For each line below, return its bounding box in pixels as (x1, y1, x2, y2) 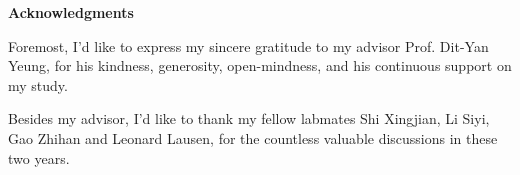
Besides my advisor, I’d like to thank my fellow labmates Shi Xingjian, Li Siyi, (8, 108, 490, 129)
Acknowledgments (8, 2, 134, 22)
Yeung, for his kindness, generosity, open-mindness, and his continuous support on (8, 55, 512, 76)
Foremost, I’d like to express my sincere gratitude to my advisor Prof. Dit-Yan (8, 35, 489, 56)
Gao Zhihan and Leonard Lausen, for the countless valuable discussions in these (8, 127, 498, 148)
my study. (8, 74, 68, 95)
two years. (8, 147, 70, 168)
